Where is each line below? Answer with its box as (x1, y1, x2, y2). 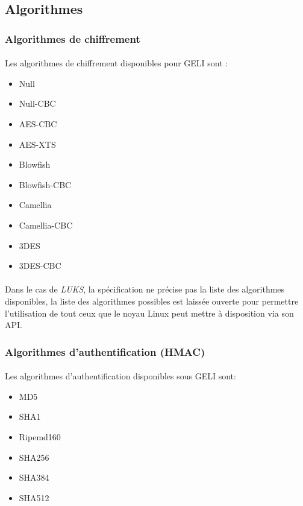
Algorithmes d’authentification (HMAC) (5, 344, 205, 359)
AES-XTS (19, 138, 56, 150)
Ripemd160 (19, 430, 61, 443)
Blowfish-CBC (19, 178, 72, 191)
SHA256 (19, 451, 49, 463)
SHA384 (19, 471, 49, 484)
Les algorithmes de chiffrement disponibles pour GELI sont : (5, 57, 228, 69)
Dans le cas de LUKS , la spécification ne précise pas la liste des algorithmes (5, 283, 285, 296)
